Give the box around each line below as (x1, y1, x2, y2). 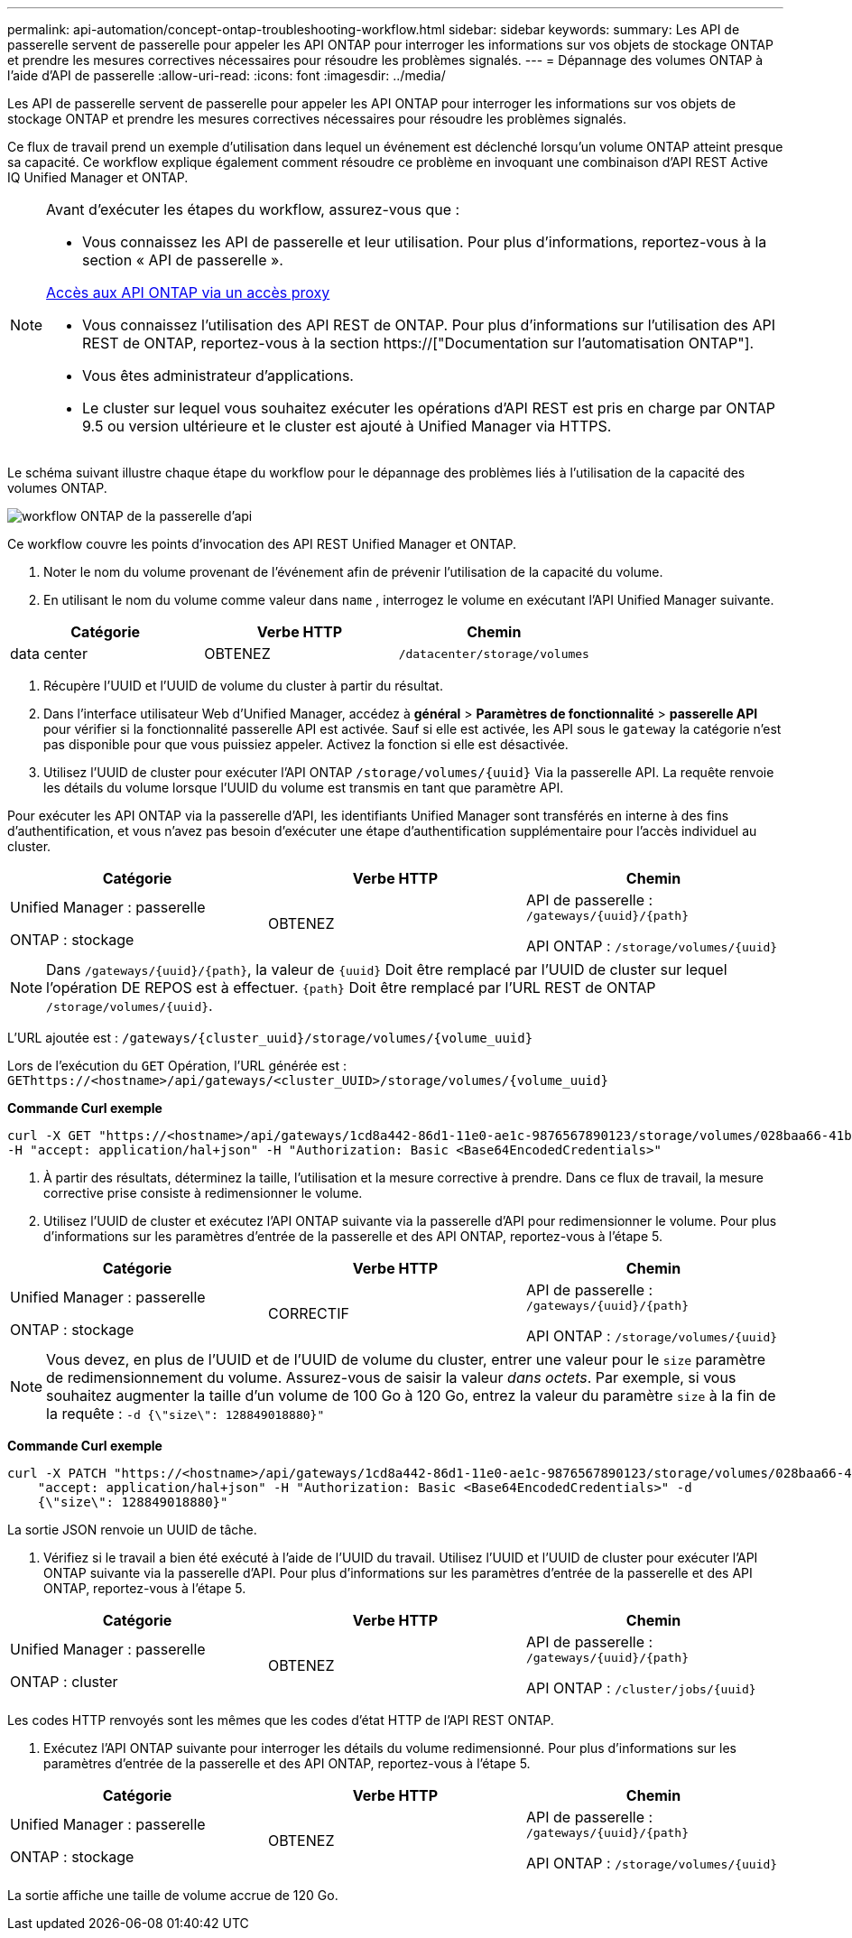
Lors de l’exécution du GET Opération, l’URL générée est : (7, 1058, 347, 1073)
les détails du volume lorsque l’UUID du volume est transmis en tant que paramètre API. (43, 780, 564, 795)
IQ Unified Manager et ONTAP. (7, 170, 189, 185)
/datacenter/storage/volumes (398, 646, 589, 661)
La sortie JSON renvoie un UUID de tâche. (7, 1522, 257, 1537)
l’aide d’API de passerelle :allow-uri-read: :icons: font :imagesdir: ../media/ (7, 68, 446, 83)
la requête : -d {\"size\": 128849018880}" (46, 1405, 325, 1423)
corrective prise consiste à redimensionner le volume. (43, 1185, 363, 1201)
